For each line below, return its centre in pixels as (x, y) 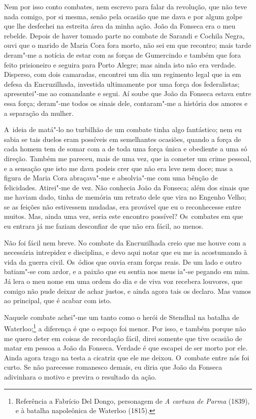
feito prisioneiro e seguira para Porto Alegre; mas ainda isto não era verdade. (120, 64)
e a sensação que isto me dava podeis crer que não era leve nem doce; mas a (119, 168)
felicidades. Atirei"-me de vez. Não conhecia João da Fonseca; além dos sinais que (127, 187)
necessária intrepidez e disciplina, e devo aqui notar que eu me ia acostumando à (126, 252)
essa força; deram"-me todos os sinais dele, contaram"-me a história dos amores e (126, 103)
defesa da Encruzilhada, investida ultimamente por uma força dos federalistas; (122, 84)
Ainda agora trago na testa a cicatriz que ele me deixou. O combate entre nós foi (127, 357)
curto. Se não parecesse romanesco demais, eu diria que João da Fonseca (113, 367)
